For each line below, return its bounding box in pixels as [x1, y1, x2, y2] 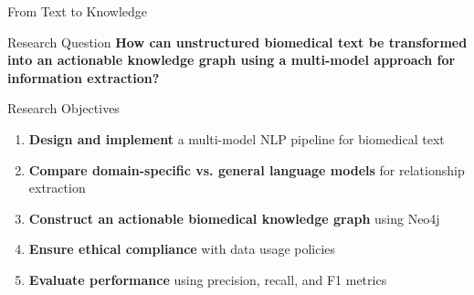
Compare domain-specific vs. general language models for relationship [28, 160, 465, 179]
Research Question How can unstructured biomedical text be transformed [7, 32, 468, 51]
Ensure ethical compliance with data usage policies [28, 239, 336, 258]
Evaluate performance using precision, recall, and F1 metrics [28, 269, 387, 289]
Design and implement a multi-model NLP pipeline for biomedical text [28, 129, 445, 148]
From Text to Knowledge [7, 2, 148, 20]
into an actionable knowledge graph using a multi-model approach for [7, 50, 456, 69]
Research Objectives [7, 99, 120, 118]
